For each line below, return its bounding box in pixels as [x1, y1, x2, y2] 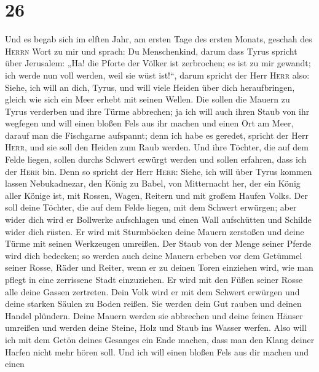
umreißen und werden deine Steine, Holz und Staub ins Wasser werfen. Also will [5, 321, 307, 334]
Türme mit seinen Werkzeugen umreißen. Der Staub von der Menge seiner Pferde [5, 237, 312, 250]
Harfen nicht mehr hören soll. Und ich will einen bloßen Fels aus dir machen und [5, 345, 309, 358]
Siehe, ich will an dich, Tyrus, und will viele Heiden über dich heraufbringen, [5, 80, 295, 93]
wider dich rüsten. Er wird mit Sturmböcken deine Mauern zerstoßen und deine [5, 225, 304, 238]
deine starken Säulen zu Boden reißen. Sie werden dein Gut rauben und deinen [5, 297, 302, 310]
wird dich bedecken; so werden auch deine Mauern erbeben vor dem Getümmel [5, 249, 302, 262]
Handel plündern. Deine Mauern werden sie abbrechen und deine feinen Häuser [5, 309, 303, 322]
